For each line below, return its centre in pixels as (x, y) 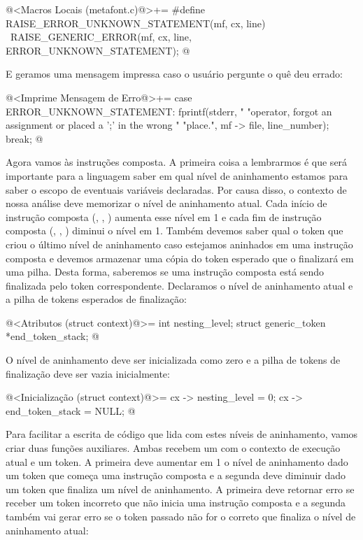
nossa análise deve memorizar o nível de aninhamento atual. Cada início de (166, 203)
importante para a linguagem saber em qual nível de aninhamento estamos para (177, 175)
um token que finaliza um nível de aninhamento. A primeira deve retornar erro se (180, 489)
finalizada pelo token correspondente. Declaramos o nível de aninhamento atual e (179, 285)
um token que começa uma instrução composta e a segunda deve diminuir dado (176, 475)
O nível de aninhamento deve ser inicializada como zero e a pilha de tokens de (173, 360)
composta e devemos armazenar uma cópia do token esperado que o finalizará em (180, 258)
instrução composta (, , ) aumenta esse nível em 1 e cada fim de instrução (164, 216)
